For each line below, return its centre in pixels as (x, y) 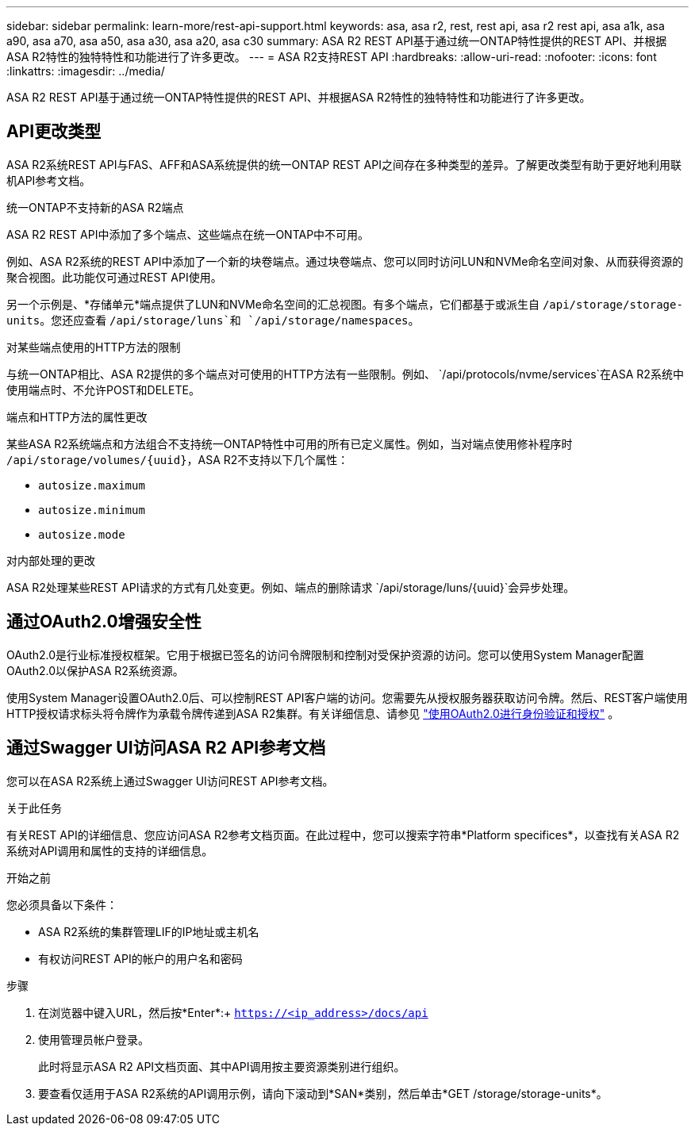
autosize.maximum (92, 485)
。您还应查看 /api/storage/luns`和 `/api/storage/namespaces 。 (230, 320)
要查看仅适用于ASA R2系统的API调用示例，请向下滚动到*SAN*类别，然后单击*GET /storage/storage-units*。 (323, 1093)
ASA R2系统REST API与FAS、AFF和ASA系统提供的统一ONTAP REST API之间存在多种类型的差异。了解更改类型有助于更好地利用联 (344, 164)
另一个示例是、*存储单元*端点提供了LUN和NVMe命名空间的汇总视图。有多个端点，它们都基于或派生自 (273, 304)
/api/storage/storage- (612, 304)
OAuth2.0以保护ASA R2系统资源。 (95, 670)
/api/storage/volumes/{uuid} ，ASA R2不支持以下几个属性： (178, 459)
